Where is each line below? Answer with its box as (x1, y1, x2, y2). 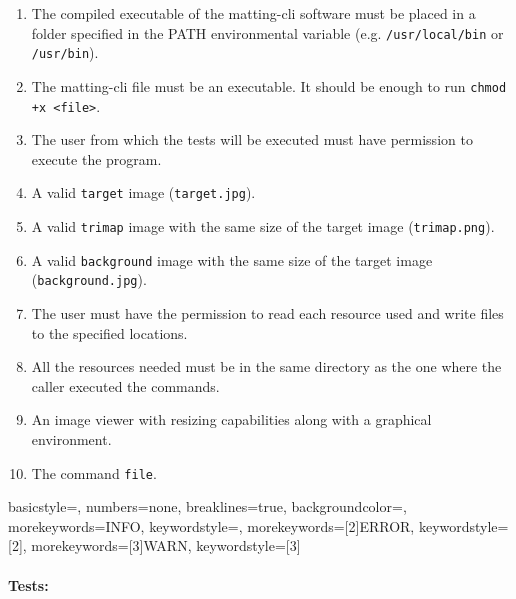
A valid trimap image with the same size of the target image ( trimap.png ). (31, 216, 495, 237)
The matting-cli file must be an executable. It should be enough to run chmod (31, 75, 507, 96)
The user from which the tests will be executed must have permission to (31, 129, 473, 150)
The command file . (31, 462, 157, 483)
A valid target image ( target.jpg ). (31, 182, 256, 203)
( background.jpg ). (31, 269, 147, 290)
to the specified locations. (31, 322, 188, 343)
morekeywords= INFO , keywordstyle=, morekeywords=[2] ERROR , (8, 515, 415, 536)
